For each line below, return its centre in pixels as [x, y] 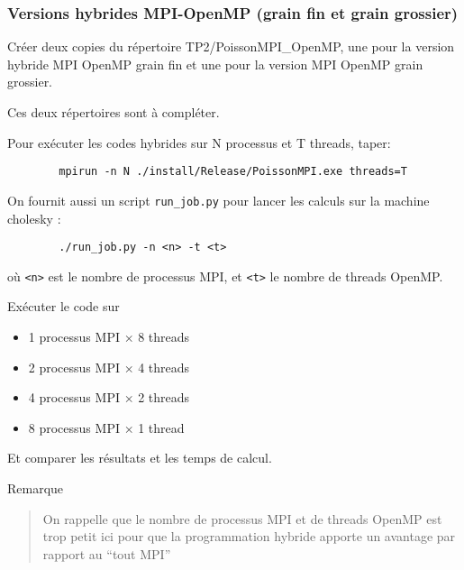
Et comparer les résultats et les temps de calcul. [140, 458]
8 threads [164, 336]
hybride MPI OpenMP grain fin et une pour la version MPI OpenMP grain [215, 64]
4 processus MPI [74, 397]
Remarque [36, 487]
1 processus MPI [74, 336]
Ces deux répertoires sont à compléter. [114, 112]
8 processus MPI [74, 427]
